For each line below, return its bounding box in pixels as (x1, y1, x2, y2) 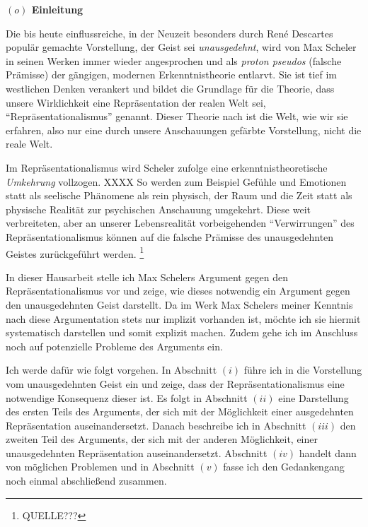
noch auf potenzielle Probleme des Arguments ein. (6, 338, 223, 353)
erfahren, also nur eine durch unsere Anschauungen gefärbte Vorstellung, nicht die (6, 122, 362, 137)
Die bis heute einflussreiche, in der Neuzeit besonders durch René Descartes (6, 25, 333, 40)
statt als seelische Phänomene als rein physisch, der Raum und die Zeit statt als (6, 188, 352, 203)
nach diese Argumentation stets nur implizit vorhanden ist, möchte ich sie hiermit (6, 311, 361, 326)
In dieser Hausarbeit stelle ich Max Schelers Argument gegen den (6, 269, 289, 284)
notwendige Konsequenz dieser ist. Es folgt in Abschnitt (6, 390, 248, 405)
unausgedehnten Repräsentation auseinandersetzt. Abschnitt (6, 445, 268, 460)
